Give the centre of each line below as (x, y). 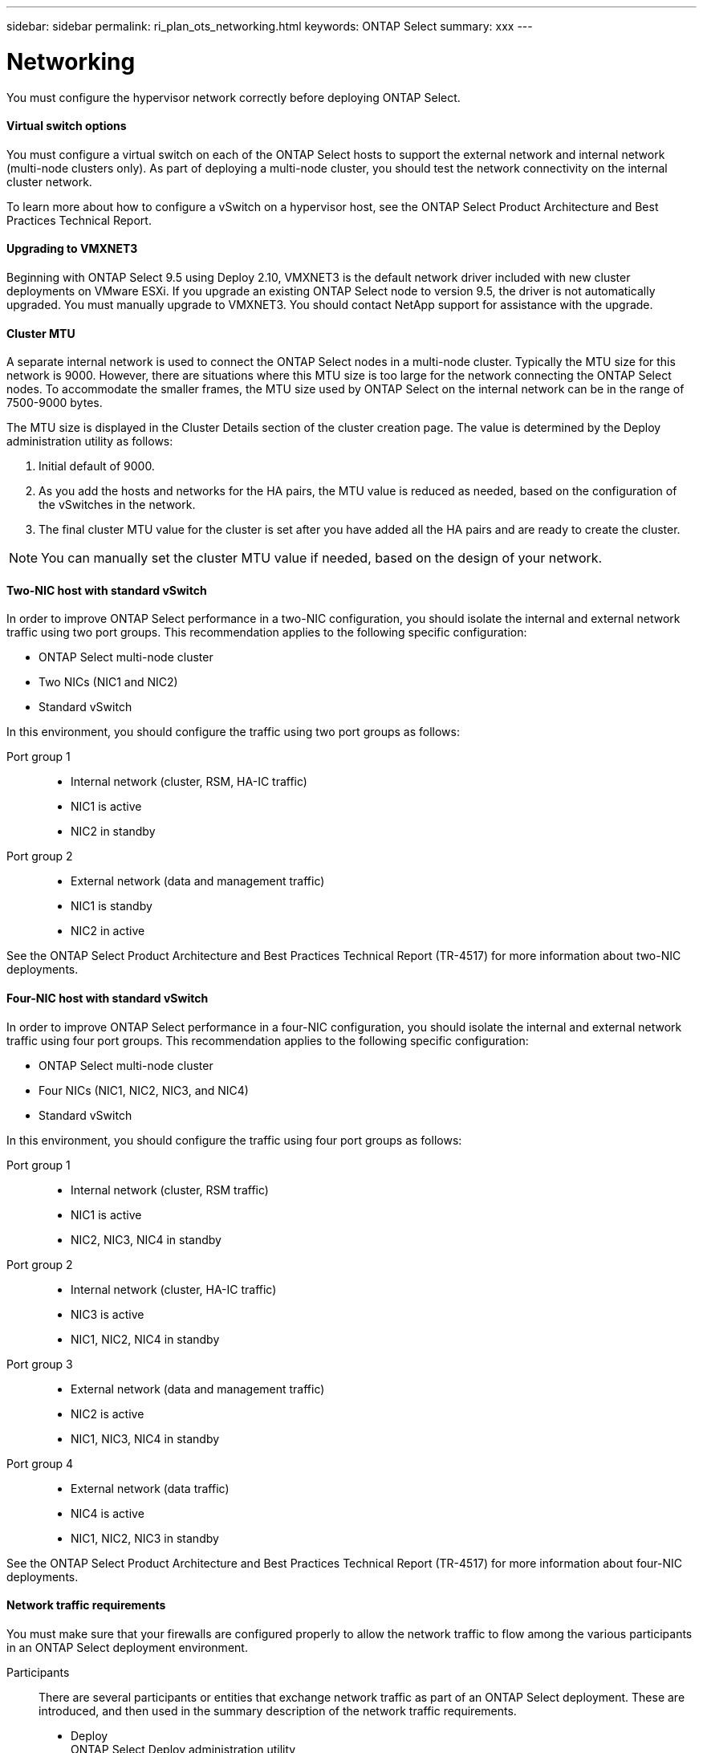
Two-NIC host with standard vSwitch (107, 590)
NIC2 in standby (113, 832)
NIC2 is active (108, 1413)
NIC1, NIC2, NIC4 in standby (145, 1339)
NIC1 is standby (112, 906)
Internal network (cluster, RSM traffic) (170, 1190)
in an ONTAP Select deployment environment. (127, 1647)
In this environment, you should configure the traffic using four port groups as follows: (234, 1140)
